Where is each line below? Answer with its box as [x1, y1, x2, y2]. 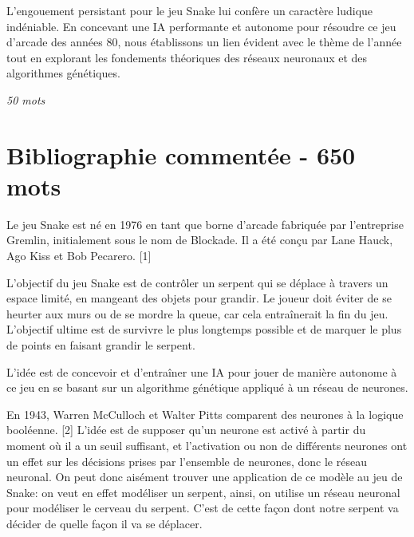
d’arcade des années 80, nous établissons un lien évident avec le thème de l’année [6, 34, 402, 50]
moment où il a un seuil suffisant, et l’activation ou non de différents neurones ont [6, 437, 408, 453]
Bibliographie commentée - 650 [6, 138, 356, 171]
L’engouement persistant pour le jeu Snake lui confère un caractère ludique [6, 2, 373, 18]
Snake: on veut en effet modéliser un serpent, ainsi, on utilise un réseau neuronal [6, 484, 400, 500]
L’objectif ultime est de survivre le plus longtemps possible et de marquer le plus [6, 321, 402, 338]
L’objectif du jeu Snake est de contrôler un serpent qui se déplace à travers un [6, 274, 388, 290]
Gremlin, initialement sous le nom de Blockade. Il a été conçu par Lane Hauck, [6, 231, 393, 248]
